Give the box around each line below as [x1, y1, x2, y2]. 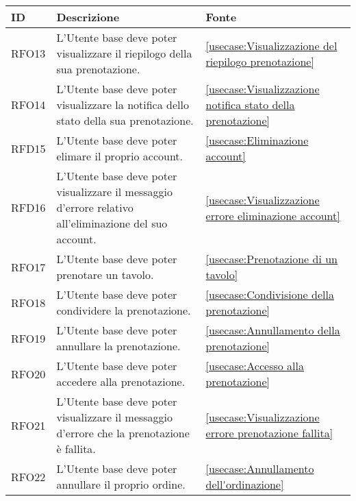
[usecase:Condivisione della [205, 286, 334, 302]
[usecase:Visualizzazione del [205, 37, 338, 53]
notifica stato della [205, 97, 295, 112]
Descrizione [56, 9, 120, 25]
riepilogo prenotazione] [205, 53, 314, 69]
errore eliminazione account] [205, 207, 340, 223]
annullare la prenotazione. [56, 338, 181, 354]
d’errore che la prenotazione [56, 425, 190, 441]
